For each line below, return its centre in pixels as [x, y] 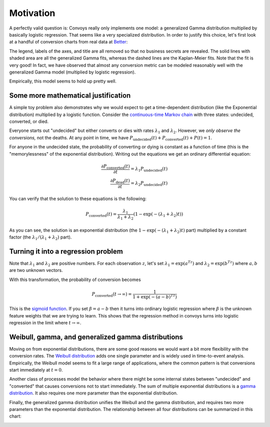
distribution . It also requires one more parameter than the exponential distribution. [93, 393]
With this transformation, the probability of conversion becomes [75, 279]
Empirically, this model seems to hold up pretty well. [63, 81]
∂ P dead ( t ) [120, 181]
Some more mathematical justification [70, 96]
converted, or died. [29, 121]
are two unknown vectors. [36, 270]
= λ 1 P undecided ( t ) [149, 169]
